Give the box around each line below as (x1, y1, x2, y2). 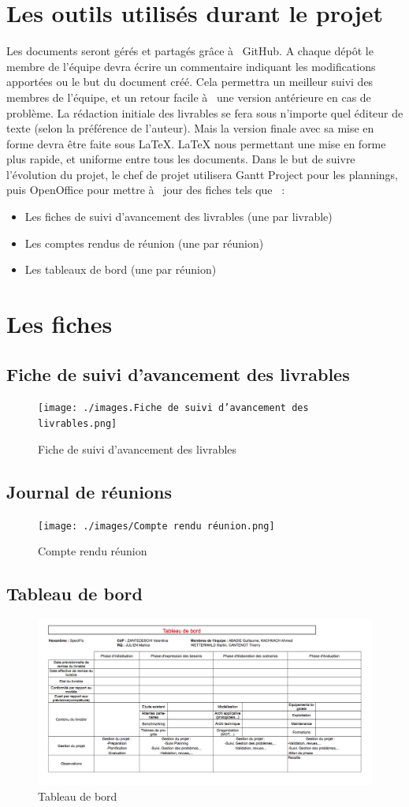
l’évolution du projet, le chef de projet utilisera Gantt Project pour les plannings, (6, 166, 399, 182)
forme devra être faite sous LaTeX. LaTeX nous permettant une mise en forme (6, 135, 386, 151)
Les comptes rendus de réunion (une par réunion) (24, 234, 264, 251)
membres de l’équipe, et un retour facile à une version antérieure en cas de (6, 88, 371, 105)
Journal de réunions (6, 479, 172, 503)
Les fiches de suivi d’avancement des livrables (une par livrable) (24, 208, 333, 225)
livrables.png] (38, 418, 117, 430)
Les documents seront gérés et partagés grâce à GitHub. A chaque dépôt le (6, 43, 374, 59)
